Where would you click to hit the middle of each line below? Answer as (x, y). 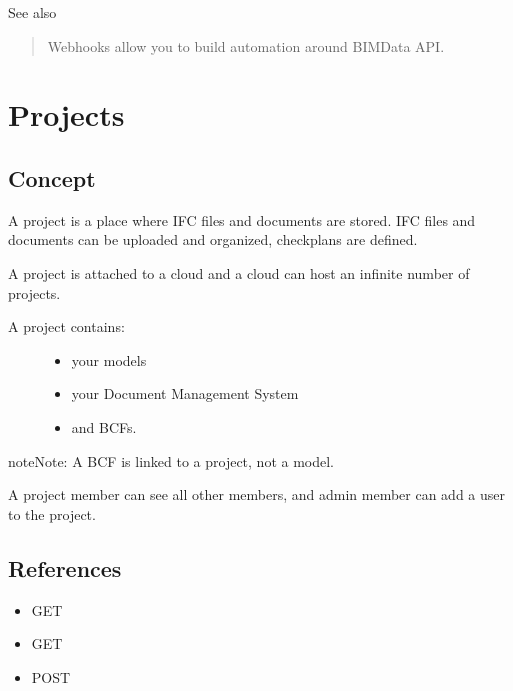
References (65, 567)
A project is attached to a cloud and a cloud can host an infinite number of (239, 272)
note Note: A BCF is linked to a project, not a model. (171, 460)
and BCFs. (104, 426)
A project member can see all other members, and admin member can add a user (257, 494)
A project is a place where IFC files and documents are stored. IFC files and (242, 219)
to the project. (52, 513)
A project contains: (66, 326)
